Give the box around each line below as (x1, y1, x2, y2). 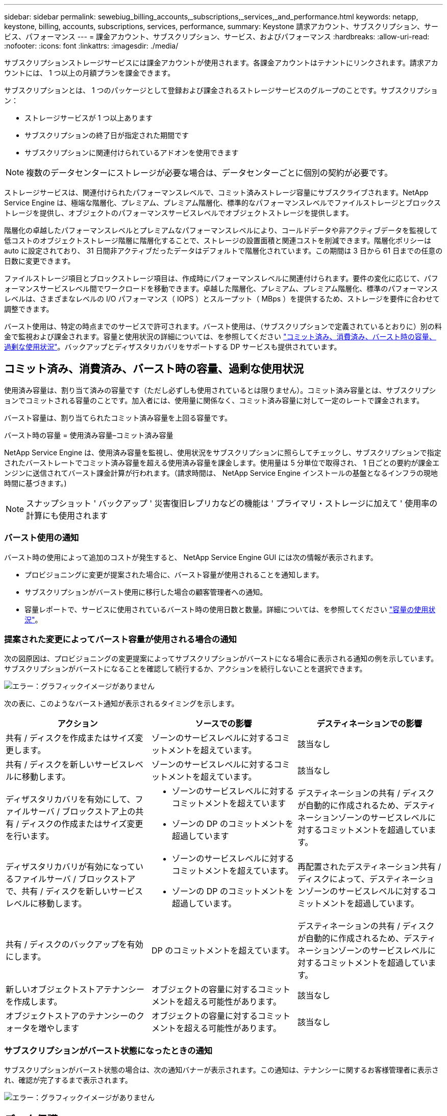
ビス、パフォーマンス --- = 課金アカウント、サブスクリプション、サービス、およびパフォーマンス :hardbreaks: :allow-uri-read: (4, 32, 430, 41)
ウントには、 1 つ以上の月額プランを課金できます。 (4, 68, 175, 77)
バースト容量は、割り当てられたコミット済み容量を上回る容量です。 (4, 413, 232, 422)
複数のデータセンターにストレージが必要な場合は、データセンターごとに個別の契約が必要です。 (26, 168, 393, 178)
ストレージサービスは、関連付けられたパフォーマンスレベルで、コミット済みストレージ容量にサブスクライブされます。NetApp (4, 188, 429, 197)
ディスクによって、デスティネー (297, 874, 418, 885)
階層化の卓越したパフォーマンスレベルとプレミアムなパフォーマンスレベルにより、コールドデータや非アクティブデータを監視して (4, 226, 438, 235)
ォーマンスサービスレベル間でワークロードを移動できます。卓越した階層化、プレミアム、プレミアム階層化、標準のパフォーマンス (4, 284, 438, 293)
